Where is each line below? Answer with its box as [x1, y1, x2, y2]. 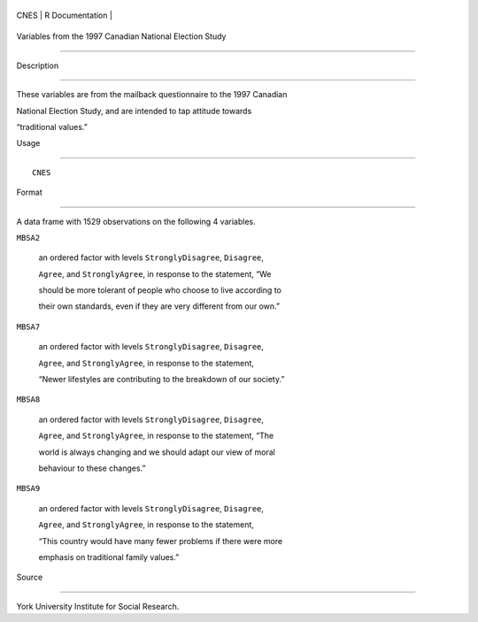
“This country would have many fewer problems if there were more [38, 535, 283, 546]
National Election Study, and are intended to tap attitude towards [16, 105, 252, 116]
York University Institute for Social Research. [16, 601, 180, 611]
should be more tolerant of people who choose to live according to [38, 285, 282, 296]
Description [16, 60, 59, 71]
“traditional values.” [16, 121, 88, 132]
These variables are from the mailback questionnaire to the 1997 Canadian [16, 89, 288, 100]
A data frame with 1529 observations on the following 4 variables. [16, 216, 256, 227]
